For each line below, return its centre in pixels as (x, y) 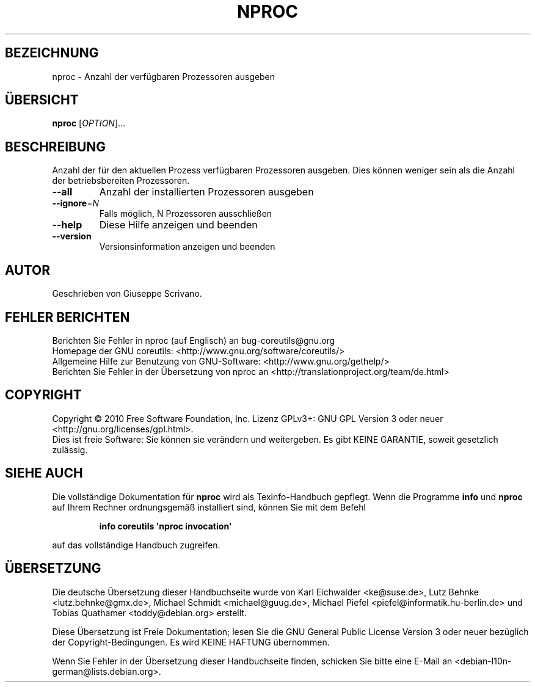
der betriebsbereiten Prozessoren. (121, 181)
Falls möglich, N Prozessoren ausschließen (186, 214)
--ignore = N (75, 203)
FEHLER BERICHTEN (67, 317)
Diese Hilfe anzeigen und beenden (178, 225)
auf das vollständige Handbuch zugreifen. (136, 545)
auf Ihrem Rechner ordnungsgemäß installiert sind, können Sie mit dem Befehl (209, 507)
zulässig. (70, 449)
